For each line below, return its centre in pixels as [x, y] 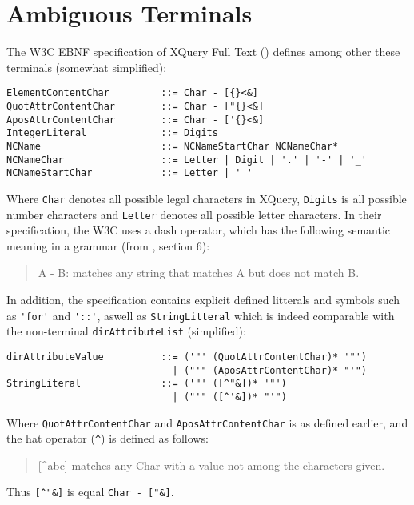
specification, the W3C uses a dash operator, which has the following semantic [199, 230]
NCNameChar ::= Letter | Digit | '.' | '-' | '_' [187, 160]
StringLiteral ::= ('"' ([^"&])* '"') [147, 384]
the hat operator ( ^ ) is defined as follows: [107, 438]
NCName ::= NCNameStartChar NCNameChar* [173, 146]
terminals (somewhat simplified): [87, 67]
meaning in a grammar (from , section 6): [108, 245]
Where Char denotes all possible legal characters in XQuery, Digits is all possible [207, 198]
